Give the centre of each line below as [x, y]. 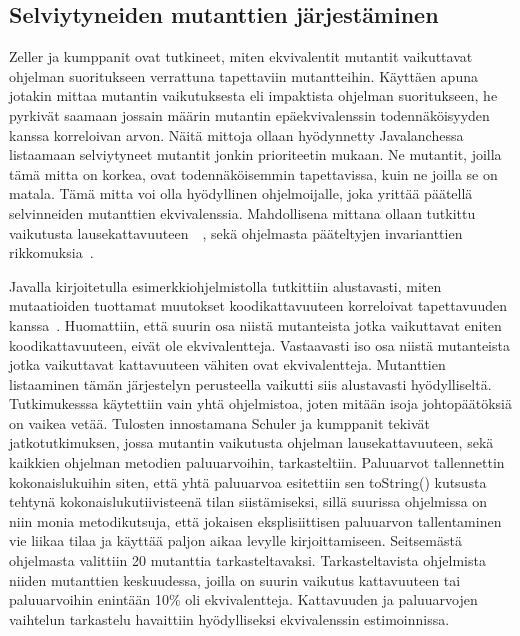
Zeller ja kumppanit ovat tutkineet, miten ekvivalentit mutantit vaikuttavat [241, 56]
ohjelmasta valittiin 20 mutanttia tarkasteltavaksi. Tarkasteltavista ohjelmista [247, 560]
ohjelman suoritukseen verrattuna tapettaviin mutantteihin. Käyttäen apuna [243, 75]
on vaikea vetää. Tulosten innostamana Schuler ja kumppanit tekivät [219, 422]
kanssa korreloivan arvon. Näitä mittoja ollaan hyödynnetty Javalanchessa [236, 134]
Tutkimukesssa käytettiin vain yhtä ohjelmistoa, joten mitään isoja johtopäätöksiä [260, 403]
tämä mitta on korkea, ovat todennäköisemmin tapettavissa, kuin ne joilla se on [253, 173]
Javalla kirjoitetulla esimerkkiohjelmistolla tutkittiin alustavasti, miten [225, 285]
